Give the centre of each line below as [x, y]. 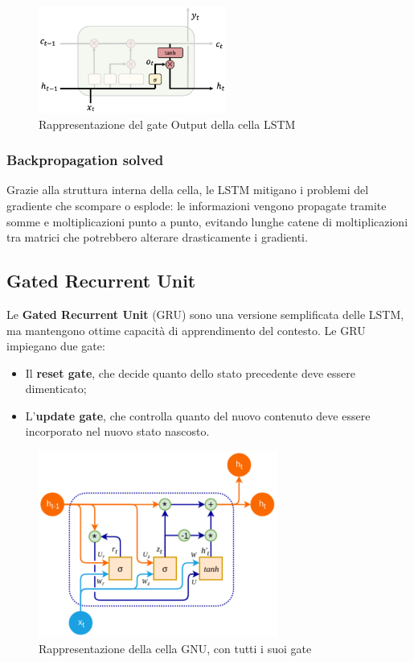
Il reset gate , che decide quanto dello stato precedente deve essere [190, 372]
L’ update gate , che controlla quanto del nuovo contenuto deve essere [198, 415]
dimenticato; [56, 389]
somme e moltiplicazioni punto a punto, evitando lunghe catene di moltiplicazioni [207, 221]
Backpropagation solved [85, 160]
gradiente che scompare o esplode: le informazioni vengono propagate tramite [197, 205]
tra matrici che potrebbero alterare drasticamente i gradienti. [157, 237]
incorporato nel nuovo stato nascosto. [117, 431]
